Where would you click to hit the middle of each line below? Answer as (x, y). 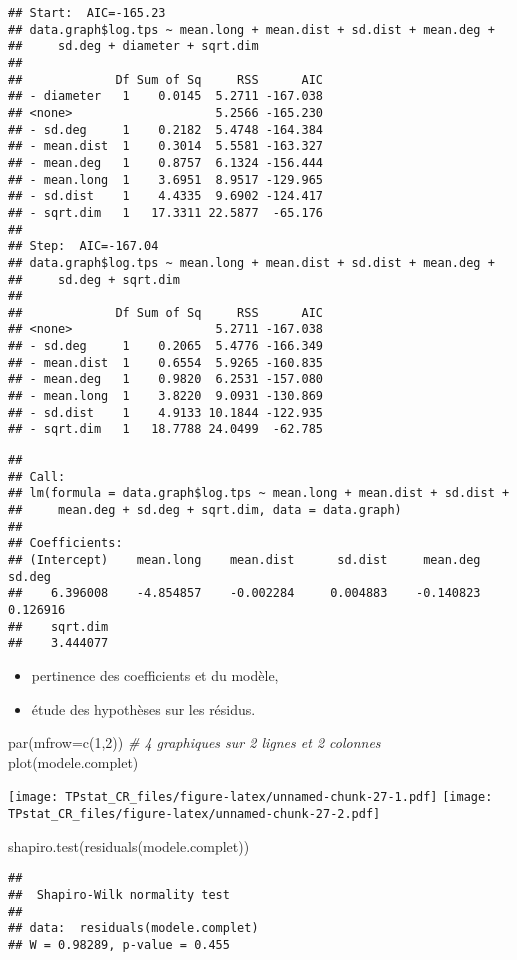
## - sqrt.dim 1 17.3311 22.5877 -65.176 (165, 212)
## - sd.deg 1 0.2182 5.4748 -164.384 (165, 129)
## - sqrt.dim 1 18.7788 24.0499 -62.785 (165, 429)
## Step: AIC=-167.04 (83, 246)
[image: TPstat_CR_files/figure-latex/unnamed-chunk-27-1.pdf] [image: (250, 797)
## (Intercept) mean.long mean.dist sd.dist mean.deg (244, 560)
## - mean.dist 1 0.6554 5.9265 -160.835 (165, 362)
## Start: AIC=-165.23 (87, 13)
